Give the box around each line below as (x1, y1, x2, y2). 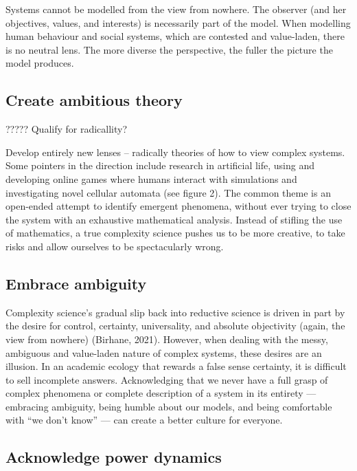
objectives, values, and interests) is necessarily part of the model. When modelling (5, 15, 351, 30)
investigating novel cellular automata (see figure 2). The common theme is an (5, 185, 331, 199)
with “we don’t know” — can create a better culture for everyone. (5, 413, 283, 427)
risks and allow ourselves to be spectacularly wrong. (5, 239, 224, 253)
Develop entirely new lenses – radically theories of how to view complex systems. (5, 144, 345, 159)
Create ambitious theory (5, 89, 183, 111)
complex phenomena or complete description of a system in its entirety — (5, 386, 316, 400)
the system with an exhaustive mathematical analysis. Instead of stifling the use (5, 212, 343, 226)
